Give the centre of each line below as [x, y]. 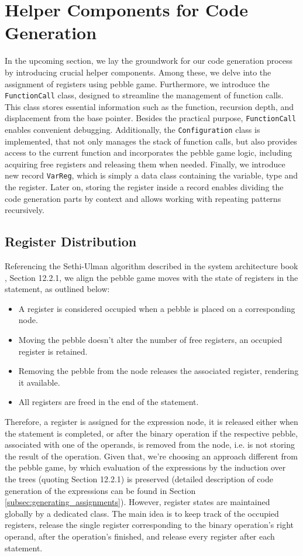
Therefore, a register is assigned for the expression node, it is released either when [151, 422]
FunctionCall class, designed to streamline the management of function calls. [144, 95]
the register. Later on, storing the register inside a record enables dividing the [144, 187]
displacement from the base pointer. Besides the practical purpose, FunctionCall [151, 118]
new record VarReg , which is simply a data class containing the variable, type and [151, 175]
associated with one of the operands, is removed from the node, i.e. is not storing [150, 445]
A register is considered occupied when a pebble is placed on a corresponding [157, 308]
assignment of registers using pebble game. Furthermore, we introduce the [137, 83]
